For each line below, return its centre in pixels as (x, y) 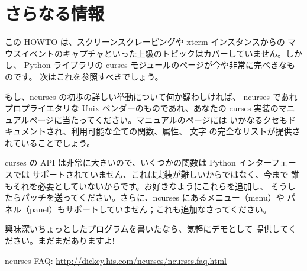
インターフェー (267, 162)
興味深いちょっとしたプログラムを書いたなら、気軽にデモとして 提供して (146, 229)
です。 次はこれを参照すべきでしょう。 (88, 76)
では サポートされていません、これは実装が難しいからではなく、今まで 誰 (156, 174)
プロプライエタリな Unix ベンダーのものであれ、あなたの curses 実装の (142, 108)
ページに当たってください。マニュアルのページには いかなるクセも (159, 119)
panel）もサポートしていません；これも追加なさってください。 (150, 209)
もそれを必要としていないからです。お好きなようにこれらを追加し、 (137, 185)
